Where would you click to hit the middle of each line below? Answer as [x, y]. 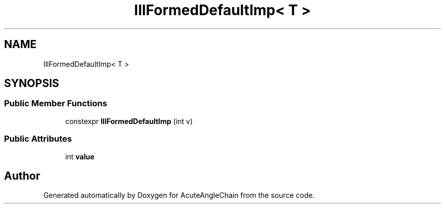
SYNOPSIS [32, 84]
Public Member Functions [56, 103]
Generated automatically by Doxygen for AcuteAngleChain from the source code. [179, 195]
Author [22, 176]
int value [80, 156]
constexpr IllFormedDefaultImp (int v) [129, 121]
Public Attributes [38, 139]
